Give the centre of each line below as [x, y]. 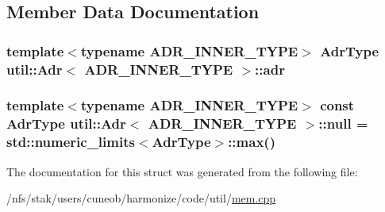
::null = [343, 123]
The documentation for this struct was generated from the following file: [182, 171]
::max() [252, 142]
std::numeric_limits [71, 142]
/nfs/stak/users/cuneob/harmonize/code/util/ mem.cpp [141, 198]
